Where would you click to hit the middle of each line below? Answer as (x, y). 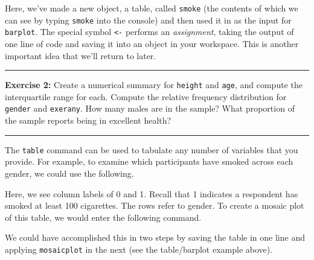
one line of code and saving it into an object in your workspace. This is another (152, 43)
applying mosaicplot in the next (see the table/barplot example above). (139, 249)
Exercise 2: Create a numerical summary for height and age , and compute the (154, 85)
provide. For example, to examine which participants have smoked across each (149, 161)
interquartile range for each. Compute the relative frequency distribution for (146, 96)
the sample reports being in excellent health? (88, 120)
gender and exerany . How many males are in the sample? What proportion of (150, 108)
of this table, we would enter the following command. (103, 217)
